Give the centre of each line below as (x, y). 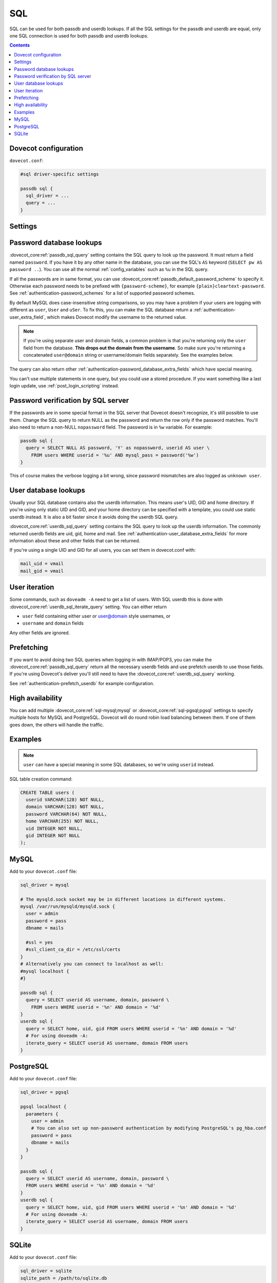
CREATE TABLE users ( (47, 792)
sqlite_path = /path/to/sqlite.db (64, 1278)
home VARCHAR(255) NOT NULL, (63, 821)
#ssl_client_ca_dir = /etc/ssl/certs (73, 950)
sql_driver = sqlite (46, 1271)
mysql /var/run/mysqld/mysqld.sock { (68, 907)
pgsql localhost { (43, 1107)
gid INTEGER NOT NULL (53, 836)
